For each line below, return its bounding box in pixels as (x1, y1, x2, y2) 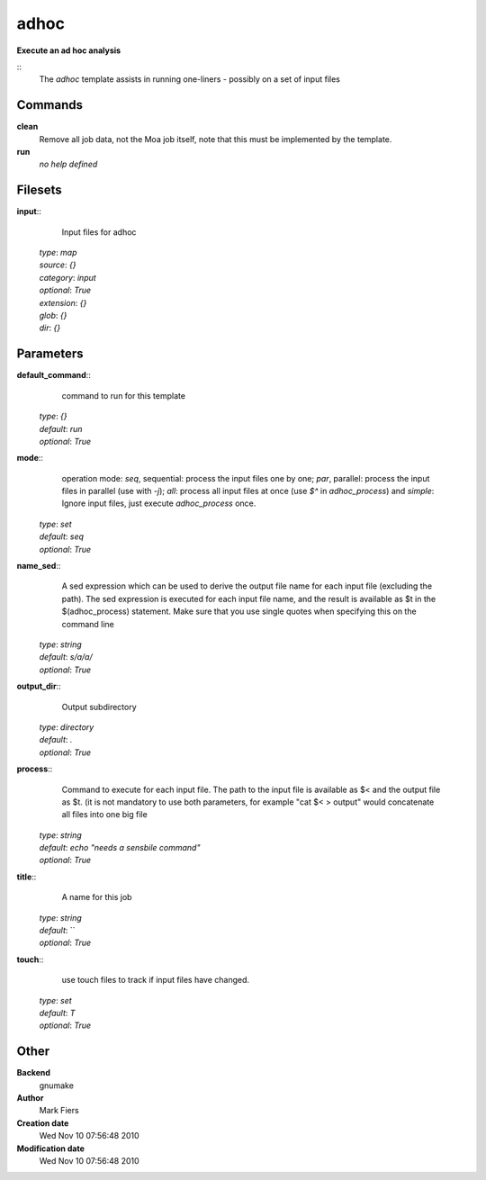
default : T (39, 1007, 76, 1018)
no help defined (39, 158, 98, 170)
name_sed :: (16, 561, 61, 572)
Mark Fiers (39, 1105, 80, 1116)
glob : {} (39, 311, 67, 321)
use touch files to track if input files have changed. (61, 975, 250, 986)
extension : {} (39, 297, 87, 308)
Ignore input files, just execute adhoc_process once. (61, 498, 256, 509)
